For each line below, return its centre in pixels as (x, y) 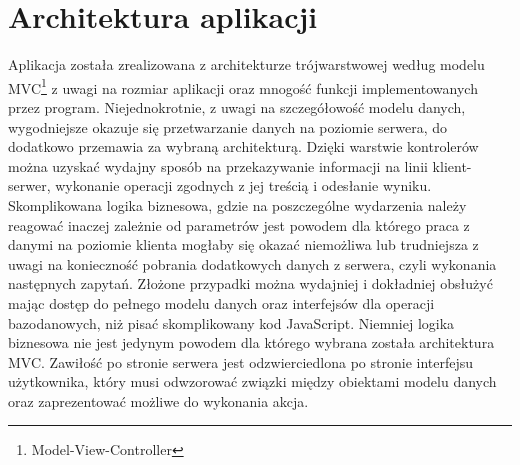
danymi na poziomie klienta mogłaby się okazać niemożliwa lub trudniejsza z (243, 244)
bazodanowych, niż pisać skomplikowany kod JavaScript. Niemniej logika (231, 322)
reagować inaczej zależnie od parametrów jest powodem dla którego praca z (239, 224)
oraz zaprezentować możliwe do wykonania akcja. (158, 400)
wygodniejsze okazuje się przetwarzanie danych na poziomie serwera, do (228, 126)
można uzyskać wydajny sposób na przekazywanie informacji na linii (218, 165)
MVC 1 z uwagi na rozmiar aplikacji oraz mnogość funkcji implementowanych (243, 86)
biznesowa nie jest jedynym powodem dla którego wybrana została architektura (251, 342)
